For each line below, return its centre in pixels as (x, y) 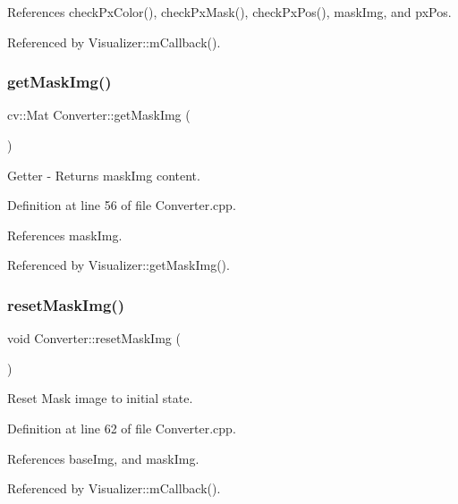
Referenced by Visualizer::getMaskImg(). (119, 265)
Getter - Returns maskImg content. (104, 175)
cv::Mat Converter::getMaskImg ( (99, 115)
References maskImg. (65, 235)
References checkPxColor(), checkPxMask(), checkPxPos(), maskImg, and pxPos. (229, 12)
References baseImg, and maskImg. (103, 458)
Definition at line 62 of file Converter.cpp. (122, 428)
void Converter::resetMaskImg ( (94, 338)
